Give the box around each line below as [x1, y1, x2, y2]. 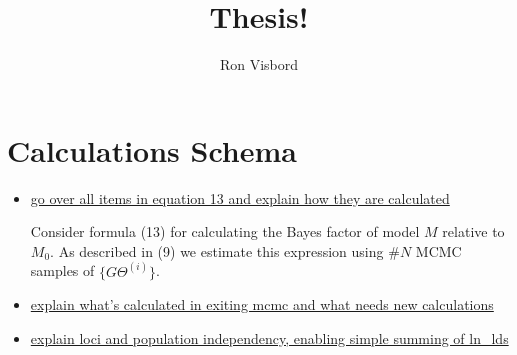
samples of [30, 260, 95, 281]
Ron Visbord [219, 54, 299, 75]
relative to [442, 221, 505, 242]
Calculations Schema [7, 129, 297, 170]
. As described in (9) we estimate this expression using [50, 240, 384, 261]
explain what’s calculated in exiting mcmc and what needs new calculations [30, 294, 494, 315]
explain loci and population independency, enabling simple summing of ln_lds [30, 328, 509, 349]
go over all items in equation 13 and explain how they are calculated [30, 187, 450, 208]
